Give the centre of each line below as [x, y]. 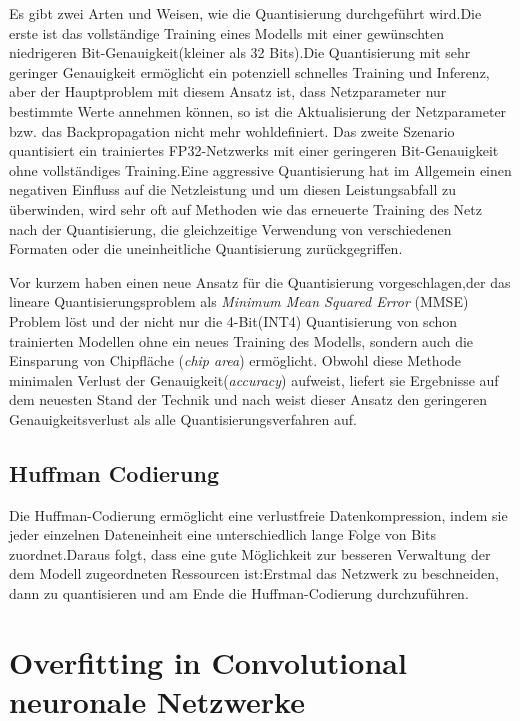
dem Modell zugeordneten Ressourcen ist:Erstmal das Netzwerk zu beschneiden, [254, 573]
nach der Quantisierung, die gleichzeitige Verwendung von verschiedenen [230, 228]
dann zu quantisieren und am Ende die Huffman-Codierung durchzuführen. [239, 593]
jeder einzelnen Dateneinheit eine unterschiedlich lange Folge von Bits [223, 534]
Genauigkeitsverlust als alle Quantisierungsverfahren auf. [183, 418]
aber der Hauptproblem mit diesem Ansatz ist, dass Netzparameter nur [228, 91]
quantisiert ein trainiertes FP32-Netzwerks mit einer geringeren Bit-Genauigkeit [254, 150]
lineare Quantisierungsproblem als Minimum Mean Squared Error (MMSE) [239, 301]
